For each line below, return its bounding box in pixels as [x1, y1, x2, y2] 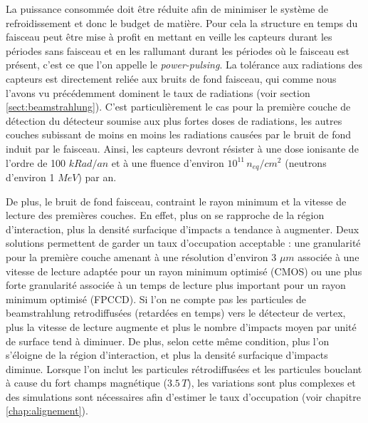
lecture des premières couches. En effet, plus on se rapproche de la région [6, 208, 325, 223]
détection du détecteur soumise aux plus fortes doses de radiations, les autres [6, 113, 342, 128]
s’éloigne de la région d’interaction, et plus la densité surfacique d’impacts [6, 347, 328, 362]
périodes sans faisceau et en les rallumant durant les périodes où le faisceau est [6, 43, 350, 58]
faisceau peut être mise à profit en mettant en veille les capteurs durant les [6, 29, 332, 44]
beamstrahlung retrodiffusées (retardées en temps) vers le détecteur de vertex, [6, 305, 346, 320]
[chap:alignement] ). [6, 403, 88, 418]
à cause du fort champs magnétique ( [6, 375, 167, 390]
